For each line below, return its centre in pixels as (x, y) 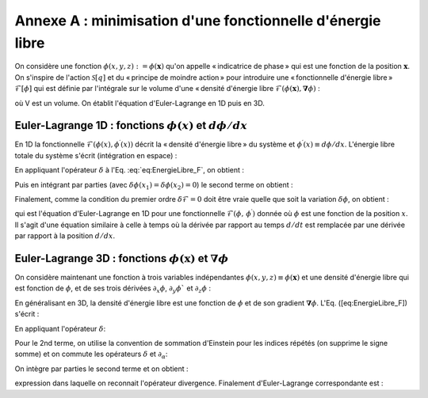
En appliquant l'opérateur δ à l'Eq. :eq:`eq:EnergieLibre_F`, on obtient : (130, 170)
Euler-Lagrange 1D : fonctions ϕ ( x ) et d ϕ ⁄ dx (131, 125)
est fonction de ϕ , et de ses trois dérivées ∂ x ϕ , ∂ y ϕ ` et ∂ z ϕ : (113, 289)
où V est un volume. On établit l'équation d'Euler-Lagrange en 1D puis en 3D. (139, 103)
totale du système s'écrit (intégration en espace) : (96, 155)
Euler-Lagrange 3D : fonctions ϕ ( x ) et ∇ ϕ (122, 258)
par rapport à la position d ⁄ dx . (65, 236)
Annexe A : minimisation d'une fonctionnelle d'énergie (198, 21)
